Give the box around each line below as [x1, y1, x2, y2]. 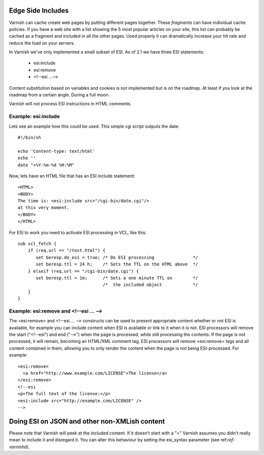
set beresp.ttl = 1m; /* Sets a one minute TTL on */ [36, 275, 198, 281]
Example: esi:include [9, 113, 60, 120]
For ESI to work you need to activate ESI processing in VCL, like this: [9, 229, 147, 235]
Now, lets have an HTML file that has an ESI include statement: [9, 173, 135, 179]
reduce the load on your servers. [9, 40, 75, 46]
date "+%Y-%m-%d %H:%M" [18, 162, 75, 168]
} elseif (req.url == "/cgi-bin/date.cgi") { [27, 268, 139, 274]
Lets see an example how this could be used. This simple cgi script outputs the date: [9, 123, 179, 129]
